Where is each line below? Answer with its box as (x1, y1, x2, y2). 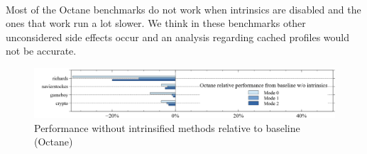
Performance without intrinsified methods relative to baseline (34, 120, 300, 135)
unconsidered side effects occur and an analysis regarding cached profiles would (6, 29, 350, 44)
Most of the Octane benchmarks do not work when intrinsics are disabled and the (6, 1, 361, 16)
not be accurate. (6, 43, 77, 58)
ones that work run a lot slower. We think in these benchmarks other (6, 16, 306, 31)
